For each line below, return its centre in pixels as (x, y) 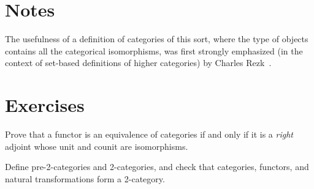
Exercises (45, 105)
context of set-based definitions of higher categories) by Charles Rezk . (138, 63)
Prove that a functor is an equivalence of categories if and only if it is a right (149, 134)
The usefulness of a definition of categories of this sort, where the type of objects (157, 39)
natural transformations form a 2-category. (85, 178)
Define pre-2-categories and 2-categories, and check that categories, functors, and (157, 167)
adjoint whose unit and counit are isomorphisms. (97, 146)
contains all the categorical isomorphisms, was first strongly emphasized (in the (154, 50)
